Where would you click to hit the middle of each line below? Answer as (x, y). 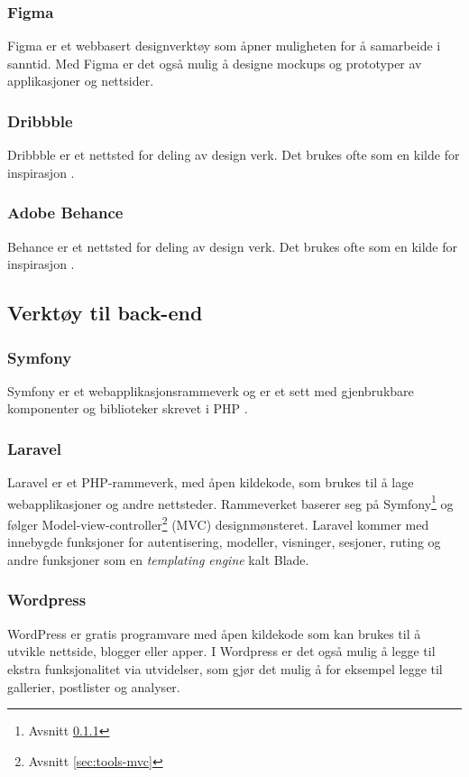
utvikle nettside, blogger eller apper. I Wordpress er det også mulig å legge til (221, 651)
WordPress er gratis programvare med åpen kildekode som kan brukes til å (214, 633)
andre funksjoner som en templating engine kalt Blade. (158, 559)
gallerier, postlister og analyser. (94, 686)
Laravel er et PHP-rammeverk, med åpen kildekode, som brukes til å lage (211, 482)
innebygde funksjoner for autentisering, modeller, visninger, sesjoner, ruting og (224, 542)
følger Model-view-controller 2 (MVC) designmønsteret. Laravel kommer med (218, 523)
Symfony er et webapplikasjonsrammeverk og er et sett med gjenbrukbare (211, 390)
